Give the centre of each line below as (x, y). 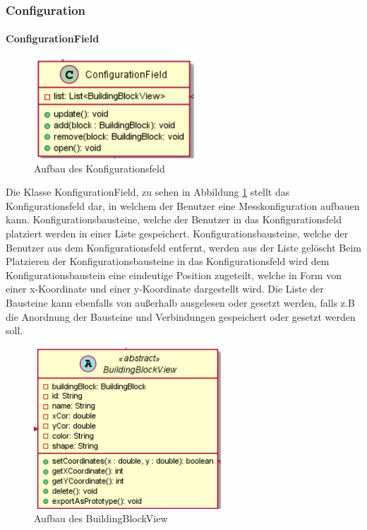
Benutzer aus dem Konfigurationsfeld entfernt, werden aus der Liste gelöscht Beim (183, 247)
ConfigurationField (53, 39)
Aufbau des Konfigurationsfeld (100, 168)
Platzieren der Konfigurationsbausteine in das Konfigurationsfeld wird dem (168, 261)
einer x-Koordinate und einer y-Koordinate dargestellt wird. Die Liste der (165, 289)
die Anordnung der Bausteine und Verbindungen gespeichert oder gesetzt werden (181, 316)
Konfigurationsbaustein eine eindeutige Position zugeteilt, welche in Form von (174, 275)
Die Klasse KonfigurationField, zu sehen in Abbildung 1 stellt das (148, 192)
